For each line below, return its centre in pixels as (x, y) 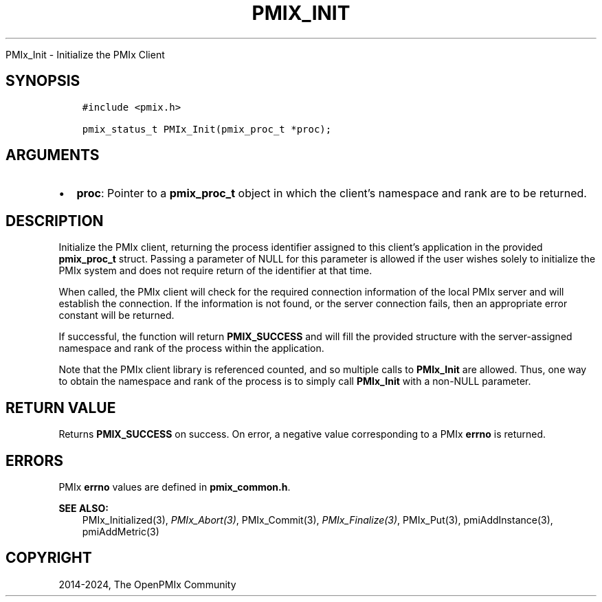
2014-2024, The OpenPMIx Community (147, 584)
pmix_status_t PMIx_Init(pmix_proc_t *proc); (207, 129)
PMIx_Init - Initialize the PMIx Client (85, 54)
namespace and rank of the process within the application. (191, 348)
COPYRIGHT (49, 558)
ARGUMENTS (53, 155)
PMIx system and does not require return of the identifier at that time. (215, 271)
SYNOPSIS (43, 81)
